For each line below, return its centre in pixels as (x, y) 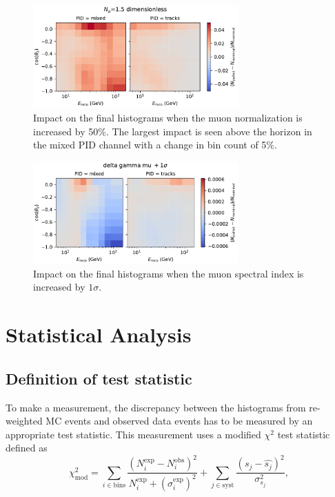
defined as (27, 448)
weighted (24, 421)
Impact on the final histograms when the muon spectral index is (169, 273)
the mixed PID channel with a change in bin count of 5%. (155, 145)
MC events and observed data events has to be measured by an (179, 421)
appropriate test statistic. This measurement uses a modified (133, 434)
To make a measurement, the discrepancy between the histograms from (156, 407)
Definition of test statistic (99, 378)
